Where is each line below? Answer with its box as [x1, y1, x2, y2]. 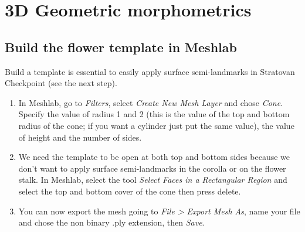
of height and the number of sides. [18, 131, 142, 143]
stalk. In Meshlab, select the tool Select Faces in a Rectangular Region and [18, 173, 287, 186]
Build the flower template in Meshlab [5, 37, 237, 56]
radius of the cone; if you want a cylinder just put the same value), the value [18, 119, 294, 131]
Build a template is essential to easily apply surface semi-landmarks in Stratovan [5, 65, 295, 77]
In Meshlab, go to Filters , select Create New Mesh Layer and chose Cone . [18, 96, 283, 108]
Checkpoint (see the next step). [5, 77, 117, 89]
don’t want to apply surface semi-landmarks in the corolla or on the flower [18, 162, 286, 174]
